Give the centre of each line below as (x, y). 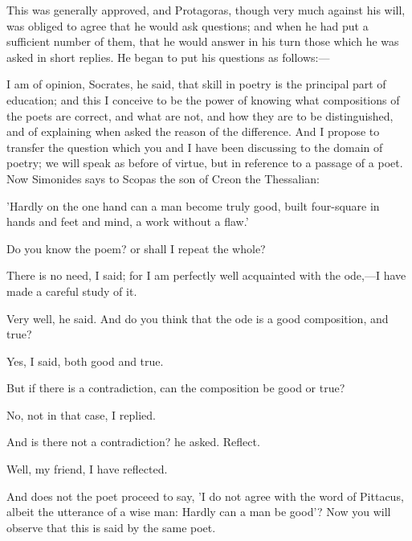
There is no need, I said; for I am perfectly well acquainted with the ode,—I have (206, 275)
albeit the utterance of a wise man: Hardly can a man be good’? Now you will (199, 512)
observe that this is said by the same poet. (111, 527)
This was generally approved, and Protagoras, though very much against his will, (206, 10)
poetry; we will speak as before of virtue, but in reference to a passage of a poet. (205, 163)
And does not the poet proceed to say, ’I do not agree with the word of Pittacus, (205, 496)
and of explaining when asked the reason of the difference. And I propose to (193, 131)
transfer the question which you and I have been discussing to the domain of (195, 147)
